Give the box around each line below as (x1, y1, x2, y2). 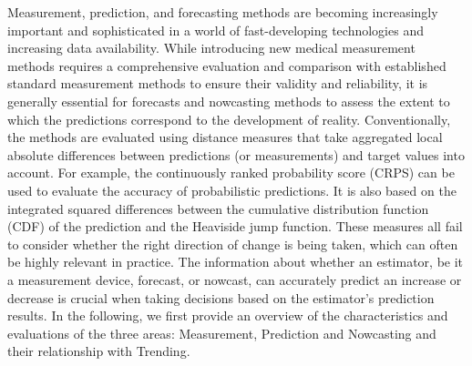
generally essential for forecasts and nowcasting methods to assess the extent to (7, 91, 450, 110)
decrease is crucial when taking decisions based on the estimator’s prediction (7, 288, 435, 307)
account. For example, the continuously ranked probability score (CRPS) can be (7, 163, 455, 182)
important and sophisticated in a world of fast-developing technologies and (7, 20, 424, 39)
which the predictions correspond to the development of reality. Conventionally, (7, 109, 451, 128)
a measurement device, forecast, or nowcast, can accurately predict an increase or (7, 269, 462, 289)
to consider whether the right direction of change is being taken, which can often (7, 234, 458, 253)
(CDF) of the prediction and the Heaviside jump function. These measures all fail (7, 217, 463, 236)
